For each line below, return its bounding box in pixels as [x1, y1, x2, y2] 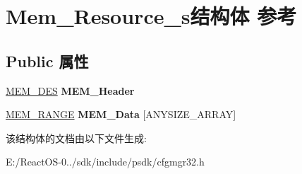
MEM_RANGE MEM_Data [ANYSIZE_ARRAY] [6, 107, 236, 122]
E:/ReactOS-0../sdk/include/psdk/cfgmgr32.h [6, 154, 205, 169]
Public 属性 [6, 50, 89, 71]
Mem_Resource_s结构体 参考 [6, 1, 297, 30]
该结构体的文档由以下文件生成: [6, 130, 147, 145]
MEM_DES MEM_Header [6, 83, 135, 98]
